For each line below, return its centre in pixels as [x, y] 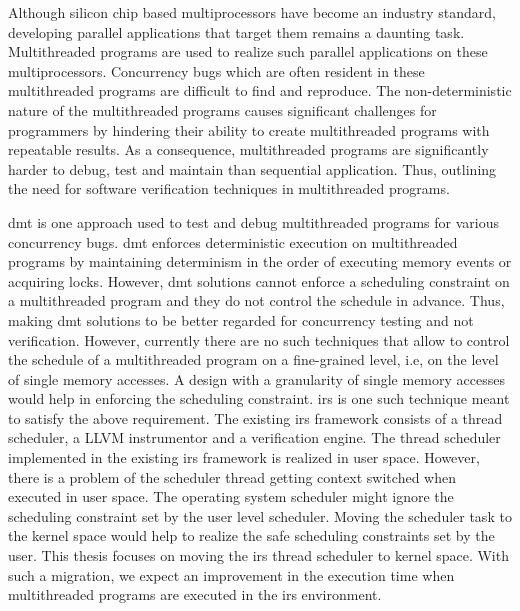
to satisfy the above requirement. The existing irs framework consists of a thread [255, 417]
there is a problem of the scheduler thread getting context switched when [232, 476]
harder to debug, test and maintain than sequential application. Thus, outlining [252, 168]
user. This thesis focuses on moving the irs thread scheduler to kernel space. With [258, 555]
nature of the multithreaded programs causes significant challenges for [222, 109]
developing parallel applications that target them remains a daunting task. [236, 31]
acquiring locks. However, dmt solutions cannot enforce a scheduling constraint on [259, 280]
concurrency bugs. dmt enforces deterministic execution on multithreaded [233, 241]
